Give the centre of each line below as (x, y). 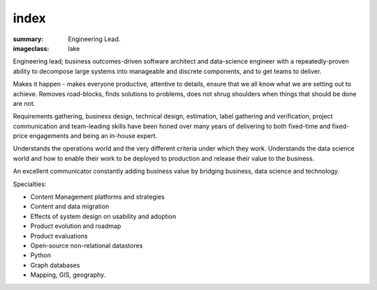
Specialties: (30, 184)
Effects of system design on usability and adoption (103, 216)
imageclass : (31, 48)
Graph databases (55, 265)
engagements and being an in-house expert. (93, 136)
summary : (28, 39)
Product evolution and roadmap (76, 226)
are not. (24, 103)
